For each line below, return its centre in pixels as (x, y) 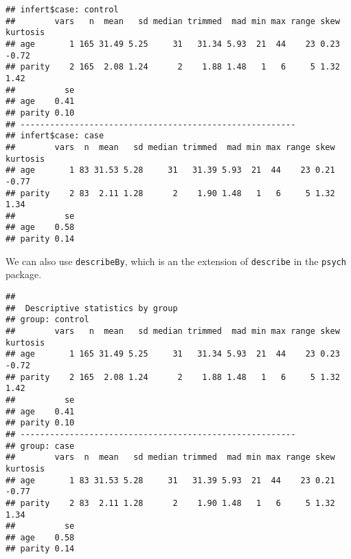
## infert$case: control (62, 10)
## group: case (40, 446)
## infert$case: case (55, 136)
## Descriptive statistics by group (92, 308)
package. (24, 274)
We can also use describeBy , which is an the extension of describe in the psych (176, 261)
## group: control (47, 320)
